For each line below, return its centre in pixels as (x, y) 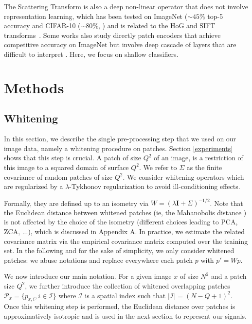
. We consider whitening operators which (183, 177)
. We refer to (158, 167)
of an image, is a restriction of (198, 158)
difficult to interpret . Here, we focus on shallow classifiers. (91, 54)
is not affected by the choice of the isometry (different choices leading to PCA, (121, 222)
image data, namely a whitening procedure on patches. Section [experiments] (118, 148)
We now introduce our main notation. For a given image (88, 276)
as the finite (204, 167)
